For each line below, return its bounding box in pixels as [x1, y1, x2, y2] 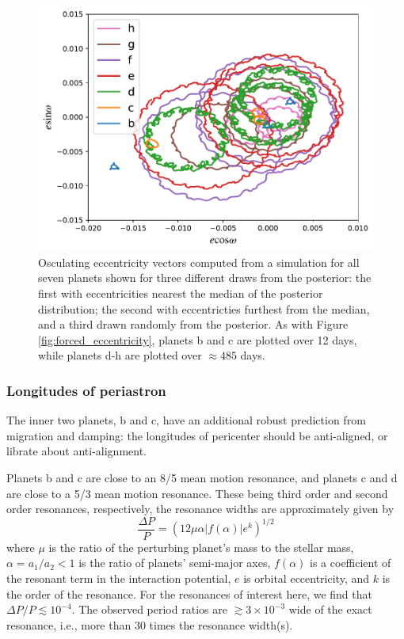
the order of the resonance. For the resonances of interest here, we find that [6, 585, 372, 602]
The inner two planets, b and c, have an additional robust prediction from [6, 412, 366, 428]
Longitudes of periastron [6, 380, 166, 400]
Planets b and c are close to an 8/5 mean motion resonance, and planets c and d [6, 469, 398, 485]
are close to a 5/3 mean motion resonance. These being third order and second [6, 485, 388, 501]
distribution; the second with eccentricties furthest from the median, [38, 300, 370, 317]
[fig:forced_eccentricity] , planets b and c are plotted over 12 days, [38, 331, 357, 348]
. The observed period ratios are [71, 601, 227, 618]
